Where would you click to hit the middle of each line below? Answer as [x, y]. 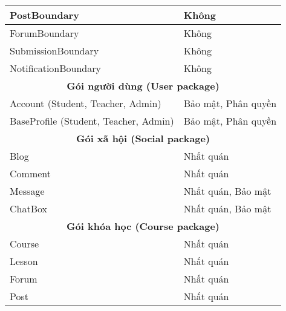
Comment [30, 173]
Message [27, 191]
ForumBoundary [44, 33]
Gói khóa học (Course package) [143, 226]
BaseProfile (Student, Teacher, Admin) [92, 121]
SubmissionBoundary [54, 51]
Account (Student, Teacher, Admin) [86, 103]
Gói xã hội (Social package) [143, 138]
